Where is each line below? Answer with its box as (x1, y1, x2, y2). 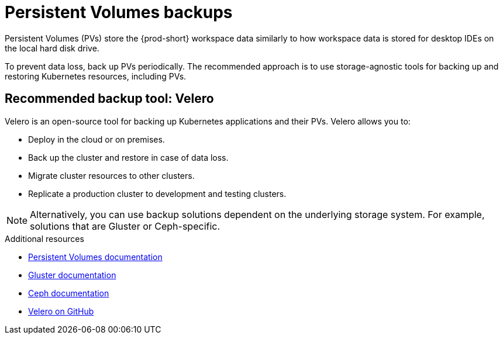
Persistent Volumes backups (5, 2, 233, 22)
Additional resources (5, 233, 84, 244)
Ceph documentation (28, 288, 109, 298)
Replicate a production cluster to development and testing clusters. (28, 188, 287, 199)
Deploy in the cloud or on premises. (28, 134, 165, 144)
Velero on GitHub (28, 306, 94, 316)
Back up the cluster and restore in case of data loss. (28, 152, 229, 162)
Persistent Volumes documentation (28, 251, 163, 262)
